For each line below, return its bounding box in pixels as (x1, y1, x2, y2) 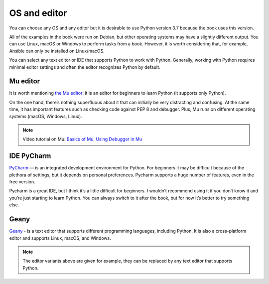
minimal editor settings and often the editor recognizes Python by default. (9, 64, 160, 70)
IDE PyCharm (9, 152, 51, 160)
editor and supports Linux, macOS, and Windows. (9, 235, 112, 241)
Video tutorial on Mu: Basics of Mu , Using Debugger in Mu (22, 136, 142, 142)
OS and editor (9, 7, 67, 18)
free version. (9, 179, 35, 185)
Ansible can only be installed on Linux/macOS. (9, 48, 105, 54)
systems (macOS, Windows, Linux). (9, 113, 82, 119)
